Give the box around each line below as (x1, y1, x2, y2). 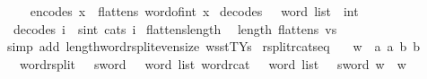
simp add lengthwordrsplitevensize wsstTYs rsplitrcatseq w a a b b (6, 37, 421, 56)
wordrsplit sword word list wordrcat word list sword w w (19, 54, 406, 73)
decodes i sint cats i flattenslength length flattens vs (13, 19, 337, 38)
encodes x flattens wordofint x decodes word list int (30, 2, 359, 20)
